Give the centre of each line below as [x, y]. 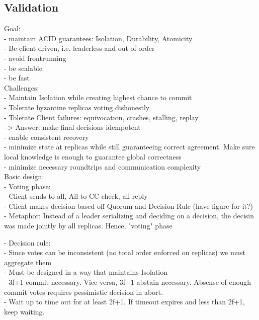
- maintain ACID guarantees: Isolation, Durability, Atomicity [98, 38]
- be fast [17, 78]
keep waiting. [24, 311]
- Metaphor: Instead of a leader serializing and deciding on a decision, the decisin [129, 216]
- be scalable [23, 68]
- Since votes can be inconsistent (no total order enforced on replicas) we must [125, 252]
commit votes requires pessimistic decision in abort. [83, 292]
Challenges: [22, 87]
